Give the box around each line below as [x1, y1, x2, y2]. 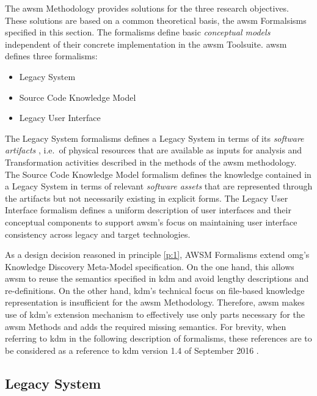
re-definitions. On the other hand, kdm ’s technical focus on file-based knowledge [5, 284, 305, 296]
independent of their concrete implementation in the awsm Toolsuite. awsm [5, 37, 287, 50]
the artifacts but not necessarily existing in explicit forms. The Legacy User [5, 191, 288, 204]
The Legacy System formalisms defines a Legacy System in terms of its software [5, 131, 304, 144]
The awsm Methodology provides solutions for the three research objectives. [5, 2, 289, 14]
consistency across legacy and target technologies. [5, 227, 191, 240]
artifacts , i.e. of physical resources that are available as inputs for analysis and [5, 144, 302, 156]
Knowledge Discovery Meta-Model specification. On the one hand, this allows [5, 260, 294, 273]
